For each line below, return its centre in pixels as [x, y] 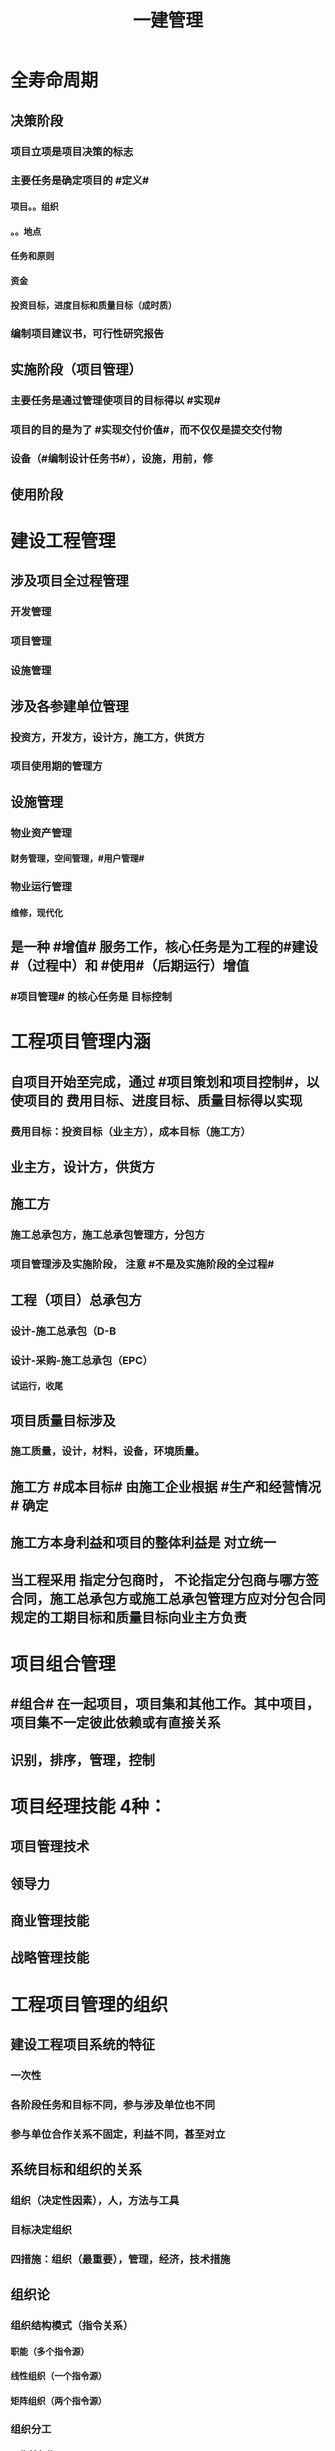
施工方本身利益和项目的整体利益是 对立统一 [143, 1542]
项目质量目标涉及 [63, 1420]
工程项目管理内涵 [81, 1042]
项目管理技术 [50, 1846]
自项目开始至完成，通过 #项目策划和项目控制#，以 [165, 1081]
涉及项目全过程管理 [69, 581]
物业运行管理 [41, 887]
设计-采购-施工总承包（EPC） [81, 1360]
